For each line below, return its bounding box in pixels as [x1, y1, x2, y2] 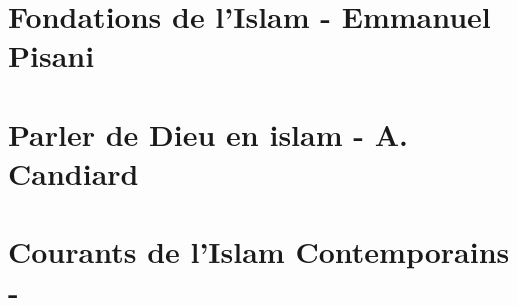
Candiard [8, 152, 139, 193]
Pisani [8, 35, 95, 76]
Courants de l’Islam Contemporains [8, 231, 510, 272]
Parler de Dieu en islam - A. [8, 113, 408, 154]
